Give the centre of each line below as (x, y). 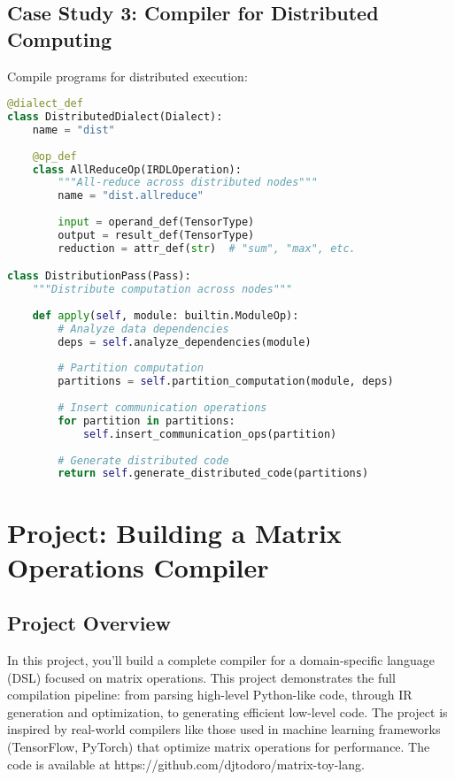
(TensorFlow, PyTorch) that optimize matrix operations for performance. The (219, 747)
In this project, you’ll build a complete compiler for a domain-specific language (221, 660)
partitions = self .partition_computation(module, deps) (226, 382)
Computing (60, 38)
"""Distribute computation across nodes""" (162, 290)
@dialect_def (45, 104)
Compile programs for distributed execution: (127, 76)
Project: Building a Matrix (174, 532)
